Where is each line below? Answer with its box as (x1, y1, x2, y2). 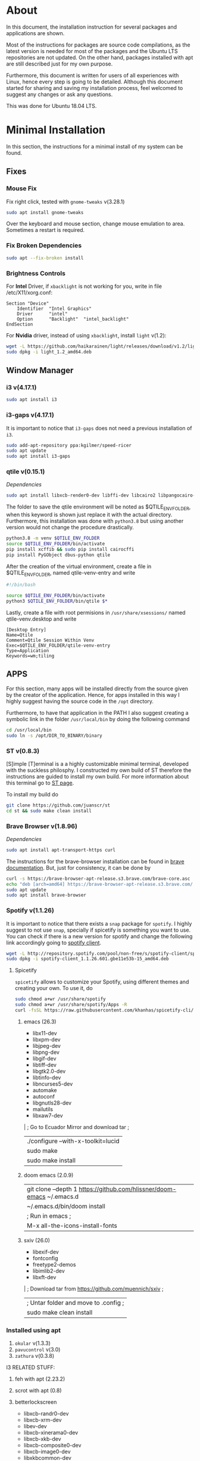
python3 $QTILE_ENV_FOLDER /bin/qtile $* (6, 598, 108, 604)
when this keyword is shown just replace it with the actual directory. (6, 511, 173, 519)
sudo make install (26, 1156, 76, 1164)
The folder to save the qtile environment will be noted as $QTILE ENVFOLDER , (6, 503, 191, 512)
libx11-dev (32, 1029, 58, 1037)
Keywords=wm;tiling (6, 653, 55, 659)
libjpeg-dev (32, 1042, 61, 1049)
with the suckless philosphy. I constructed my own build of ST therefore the (6, 767, 192, 774)
